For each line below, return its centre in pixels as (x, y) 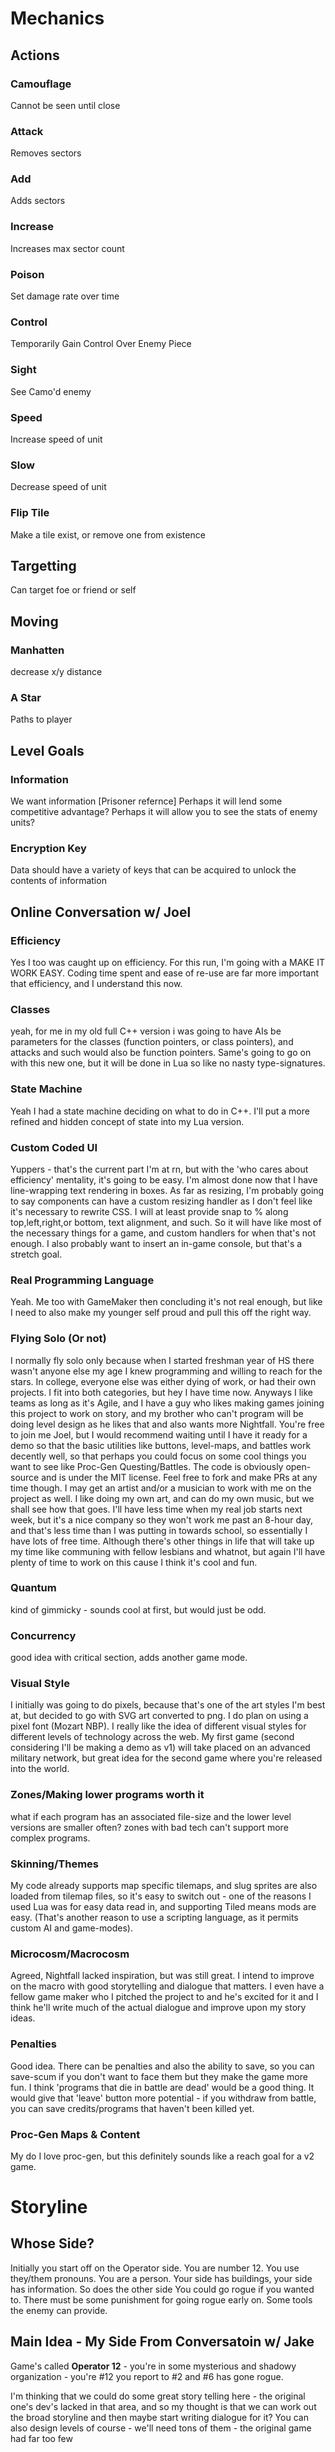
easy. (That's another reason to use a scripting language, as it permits (154, 1917)
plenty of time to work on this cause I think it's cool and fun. (134, 1562)
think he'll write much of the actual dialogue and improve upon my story (158, 2008)
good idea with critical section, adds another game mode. (129, 1658)
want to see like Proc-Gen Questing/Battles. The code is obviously (147, 1466)
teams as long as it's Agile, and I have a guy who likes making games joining (167, 1403)
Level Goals (47, 750)
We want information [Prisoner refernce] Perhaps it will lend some (146, 801)
